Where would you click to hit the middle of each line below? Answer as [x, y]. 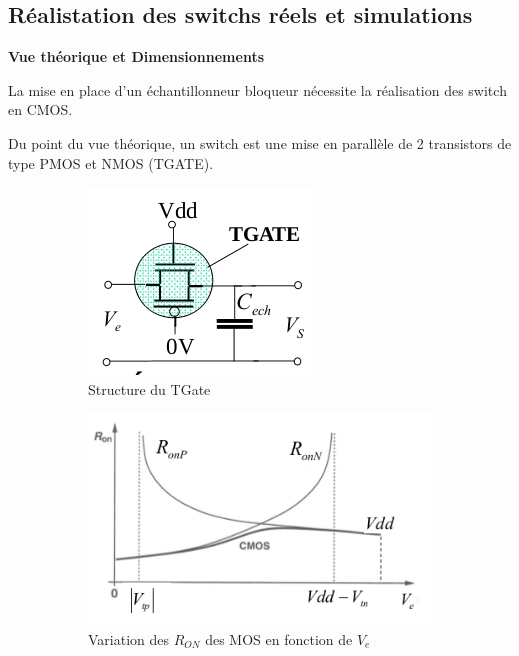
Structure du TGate [149, 388]
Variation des [129, 638]
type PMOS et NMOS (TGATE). [111, 162]
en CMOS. [40, 109]
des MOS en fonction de [279, 638]
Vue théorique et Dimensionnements [136, 56]
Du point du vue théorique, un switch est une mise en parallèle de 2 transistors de [260, 142]
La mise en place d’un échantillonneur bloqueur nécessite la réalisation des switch [257, 89]
